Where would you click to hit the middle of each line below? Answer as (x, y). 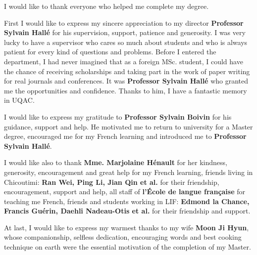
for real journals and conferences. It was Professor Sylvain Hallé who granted (126, 81)
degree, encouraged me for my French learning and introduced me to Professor (125, 136)
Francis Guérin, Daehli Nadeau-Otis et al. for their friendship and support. (127, 211)
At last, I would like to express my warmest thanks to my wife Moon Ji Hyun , (127, 227)
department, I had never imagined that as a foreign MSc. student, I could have (124, 61)
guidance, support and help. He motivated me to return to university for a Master (128, 126)
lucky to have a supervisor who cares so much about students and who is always (126, 42)
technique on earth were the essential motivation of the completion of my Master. (128, 247)
